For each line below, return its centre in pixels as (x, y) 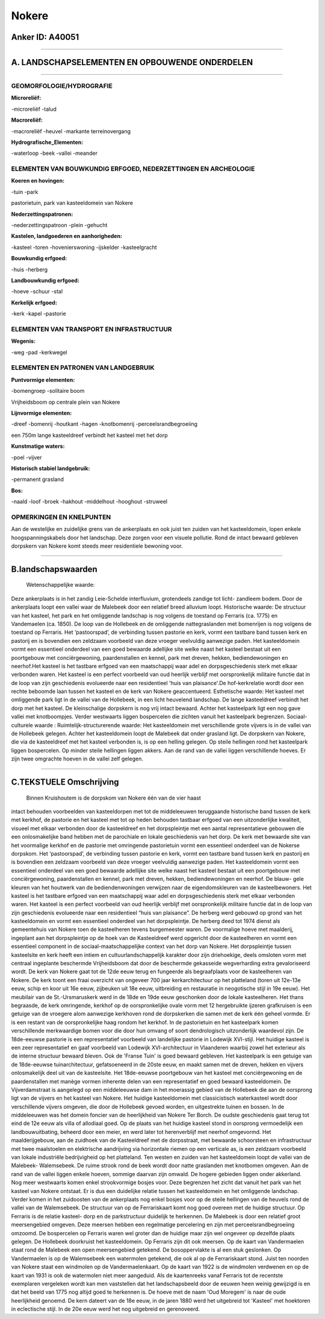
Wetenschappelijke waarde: (60, 585)
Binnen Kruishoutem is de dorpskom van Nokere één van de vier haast (113, 798)
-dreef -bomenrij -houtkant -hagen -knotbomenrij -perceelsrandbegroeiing (104, 424)
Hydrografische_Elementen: (47, 142)
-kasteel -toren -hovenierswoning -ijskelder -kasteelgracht (84, 247)
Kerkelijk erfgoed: (34, 302)
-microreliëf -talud (34, 109)
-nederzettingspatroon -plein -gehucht (59, 225)
